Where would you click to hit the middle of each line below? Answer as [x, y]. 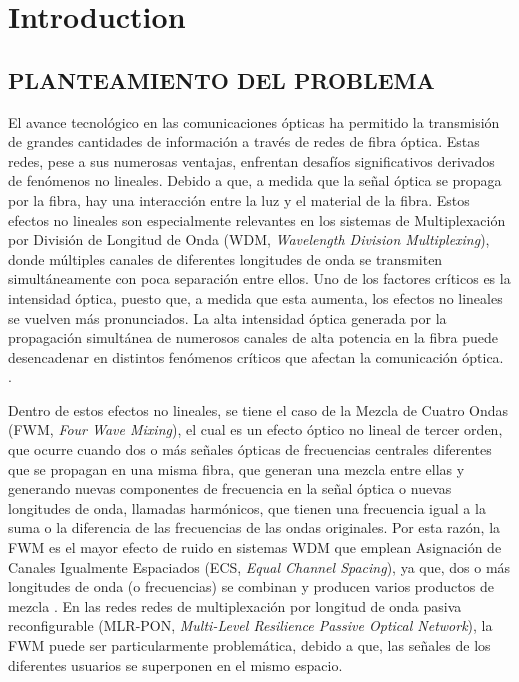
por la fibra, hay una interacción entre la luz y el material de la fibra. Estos [239, 199]
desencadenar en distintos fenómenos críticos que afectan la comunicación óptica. [256, 356]
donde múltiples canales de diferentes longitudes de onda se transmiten [225, 258]
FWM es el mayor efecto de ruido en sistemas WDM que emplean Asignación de [255, 547]
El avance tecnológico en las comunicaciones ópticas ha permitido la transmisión [254, 121]
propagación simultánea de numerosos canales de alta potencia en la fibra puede [253, 337]
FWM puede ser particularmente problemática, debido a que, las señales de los [249, 645]
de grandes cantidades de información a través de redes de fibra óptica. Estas [244, 141]
